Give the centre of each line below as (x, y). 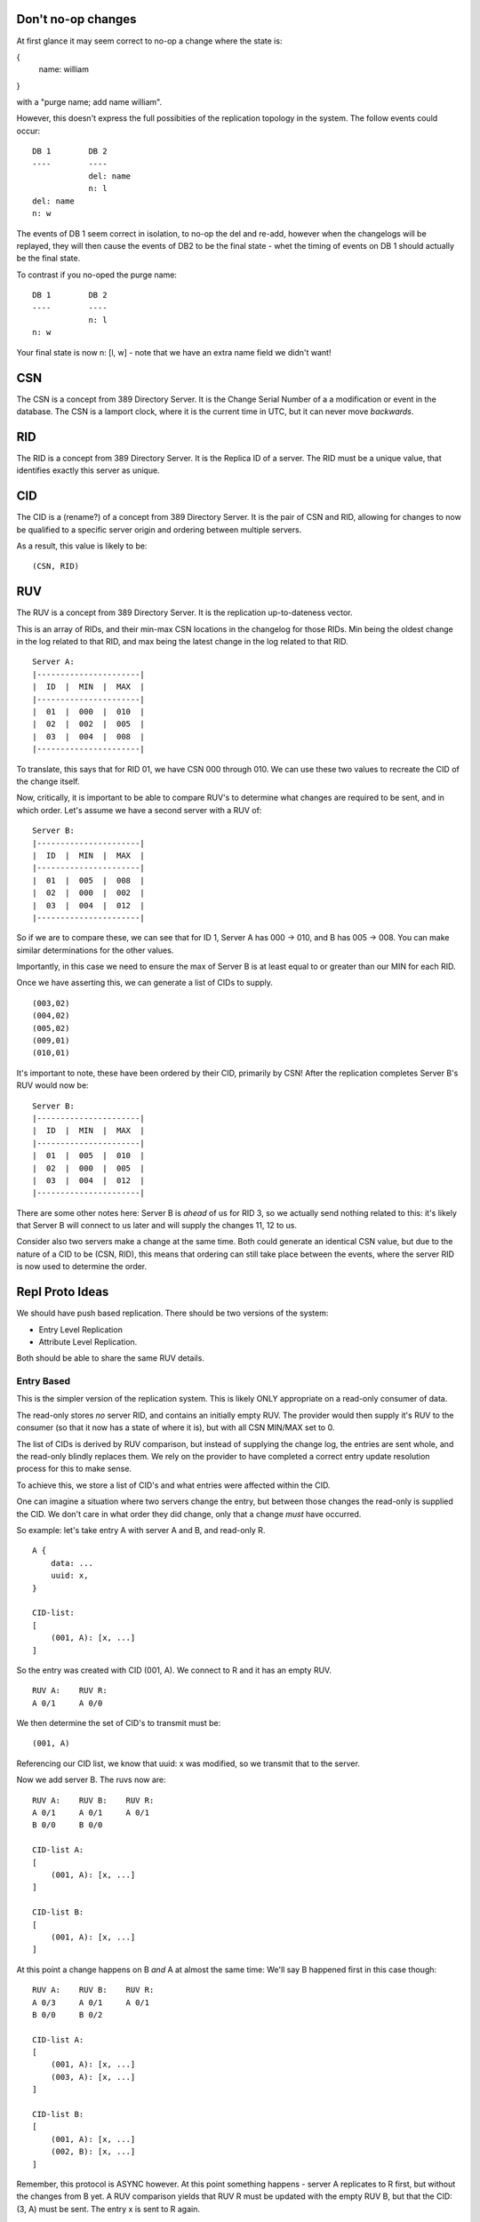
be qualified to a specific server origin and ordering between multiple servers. (159, 530)
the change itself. (48, 781)
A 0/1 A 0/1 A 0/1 (91, 1813)
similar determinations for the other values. (95, 950)
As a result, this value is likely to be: (82, 546)
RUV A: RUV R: (70, 1690)
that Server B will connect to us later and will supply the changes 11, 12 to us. (157, 1226)
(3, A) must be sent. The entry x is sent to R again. (108, 2209)
